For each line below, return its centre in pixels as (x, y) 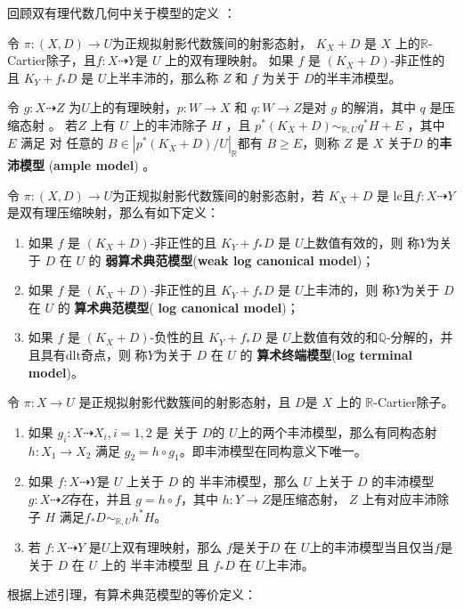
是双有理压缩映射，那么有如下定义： (113, 212)
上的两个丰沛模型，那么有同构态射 (337, 431)
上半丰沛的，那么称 (163, 77)
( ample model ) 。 (102, 165)
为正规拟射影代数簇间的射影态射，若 (219, 195)
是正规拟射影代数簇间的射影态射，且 (185, 402)
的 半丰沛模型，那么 (240, 481)
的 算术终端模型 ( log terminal (326, 354)
